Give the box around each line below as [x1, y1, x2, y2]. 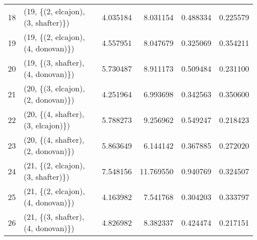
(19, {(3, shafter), [24, 57, 85, 68]
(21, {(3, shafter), [24, 211, 85, 222]
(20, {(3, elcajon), [24, 82, 85, 94]
